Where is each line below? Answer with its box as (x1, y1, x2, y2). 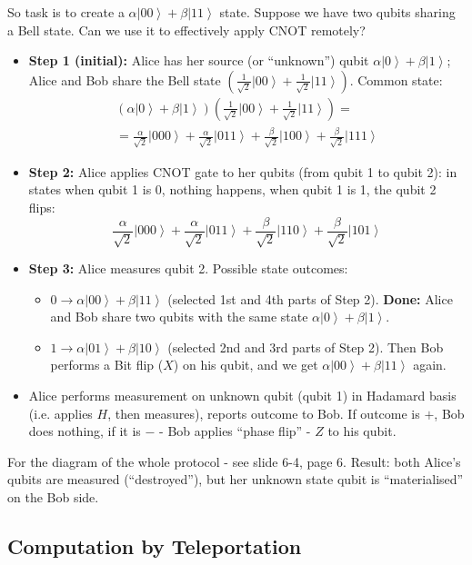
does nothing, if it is (28, 421, 141, 441)
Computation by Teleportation (7, 532, 302, 560)
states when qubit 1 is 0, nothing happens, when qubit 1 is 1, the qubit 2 (28, 180, 437, 199)
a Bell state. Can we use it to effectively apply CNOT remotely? (7, 20, 366, 39)
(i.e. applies (28, 403, 93, 422)
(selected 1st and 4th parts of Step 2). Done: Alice (167, 289, 453, 308)
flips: (28, 198, 55, 217)
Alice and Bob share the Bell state (28, 70, 221, 89)
